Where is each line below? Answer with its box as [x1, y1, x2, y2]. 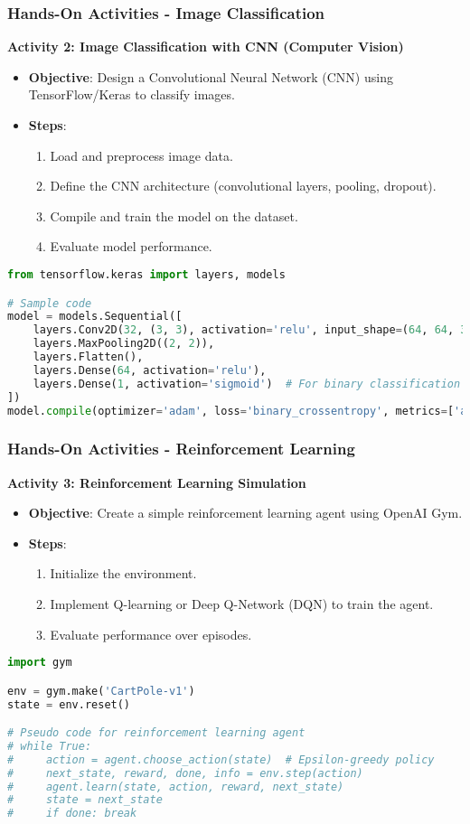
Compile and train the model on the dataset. [50, 206, 298, 225]
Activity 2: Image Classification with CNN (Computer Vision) [7, 37, 404, 56]
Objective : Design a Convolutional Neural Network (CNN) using [28, 67, 393, 86]
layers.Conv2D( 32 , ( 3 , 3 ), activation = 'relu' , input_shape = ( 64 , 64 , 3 [33, 323, 467, 337]
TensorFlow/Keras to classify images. [28, 85, 235, 104]
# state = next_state [7, 793, 163, 807]
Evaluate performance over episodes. [50, 624, 252, 643]
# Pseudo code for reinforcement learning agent [7, 726, 305, 740]
